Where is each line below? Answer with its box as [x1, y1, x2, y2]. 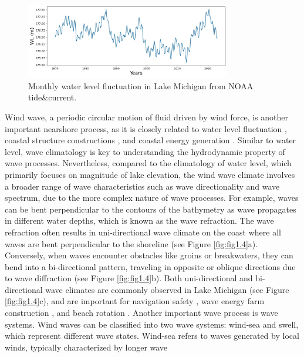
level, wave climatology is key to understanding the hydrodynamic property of [5, 145, 285, 157]
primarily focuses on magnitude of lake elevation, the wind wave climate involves [5, 168, 295, 180]
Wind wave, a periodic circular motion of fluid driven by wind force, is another [5, 110, 288, 123]
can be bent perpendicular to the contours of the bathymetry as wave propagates [5, 203, 296, 215]
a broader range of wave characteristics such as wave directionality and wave [5, 180, 280, 192]
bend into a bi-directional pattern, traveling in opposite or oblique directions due [5, 260, 296, 272]
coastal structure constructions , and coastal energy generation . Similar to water [5, 134, 296, 146]
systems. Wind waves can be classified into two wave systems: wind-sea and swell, [5, 318, 299, 330]
